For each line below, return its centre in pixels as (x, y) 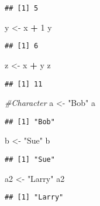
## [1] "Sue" (30, 160)
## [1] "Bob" (30, 122)
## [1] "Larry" (34, 197)
